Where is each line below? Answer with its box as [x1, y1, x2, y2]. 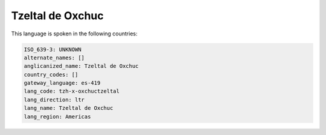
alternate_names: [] [24, 54, 85, 61]
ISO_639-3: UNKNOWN [24, 46, 81, 53]
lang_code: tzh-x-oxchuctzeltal [24, 88, 120, 95]
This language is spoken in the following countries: [11, 30, 138, 37]
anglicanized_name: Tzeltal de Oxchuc [24, 63, 139, 70]
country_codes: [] [24, 71, 78, 78]
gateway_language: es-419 [24, 80, 101, 86]
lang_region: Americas [24, 113, 91, 120]
